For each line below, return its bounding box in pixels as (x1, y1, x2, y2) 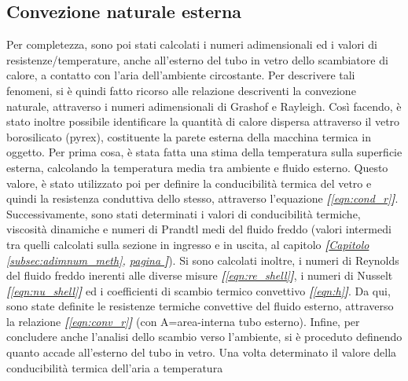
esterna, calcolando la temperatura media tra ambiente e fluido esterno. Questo (6, 159, 388, 175)
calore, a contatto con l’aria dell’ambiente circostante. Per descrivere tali (6, 67, 355, 83)
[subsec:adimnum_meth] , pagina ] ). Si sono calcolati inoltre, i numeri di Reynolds (6, 251, 399, 268)
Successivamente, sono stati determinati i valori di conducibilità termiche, (6, 205, 361, 222)
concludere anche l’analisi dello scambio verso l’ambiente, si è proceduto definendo (6, 328, 402, 345)
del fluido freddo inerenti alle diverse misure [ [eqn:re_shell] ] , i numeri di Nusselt (6, 267, 393, 284)
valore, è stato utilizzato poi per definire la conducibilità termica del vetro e (6, 174, 372, 191)
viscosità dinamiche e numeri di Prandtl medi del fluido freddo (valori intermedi (6, 221, 391, 237)
